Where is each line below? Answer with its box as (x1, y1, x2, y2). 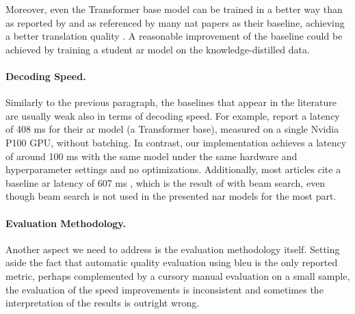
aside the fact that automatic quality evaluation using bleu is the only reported (5, 255, 338, 270)
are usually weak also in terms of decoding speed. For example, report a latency (5, 108, 340, 122)
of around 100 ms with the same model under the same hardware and (5, 148, 298, 163)
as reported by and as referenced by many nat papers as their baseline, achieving (5, 15, 345, 29)
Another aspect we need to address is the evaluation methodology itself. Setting (5, 241, 340, 256)
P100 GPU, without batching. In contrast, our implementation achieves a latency (5, 135, 347, 149)
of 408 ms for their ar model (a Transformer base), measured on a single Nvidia (5, 122, 339, 136)
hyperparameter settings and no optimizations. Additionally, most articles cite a (5, 162, 341, 176)
